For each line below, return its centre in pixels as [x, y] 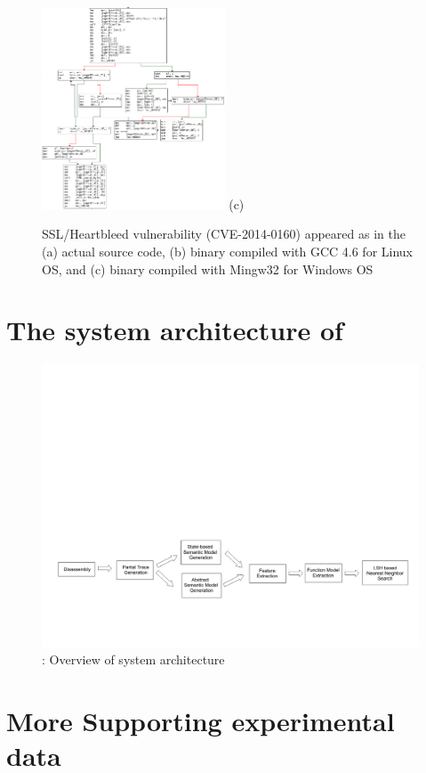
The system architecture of [175, 330]
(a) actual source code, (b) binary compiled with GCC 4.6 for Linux [228, 251]
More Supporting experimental [201, 721]
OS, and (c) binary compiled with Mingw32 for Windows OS [208, 269]
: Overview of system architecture [133, 659]
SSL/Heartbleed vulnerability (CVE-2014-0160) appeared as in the [224, 234]
